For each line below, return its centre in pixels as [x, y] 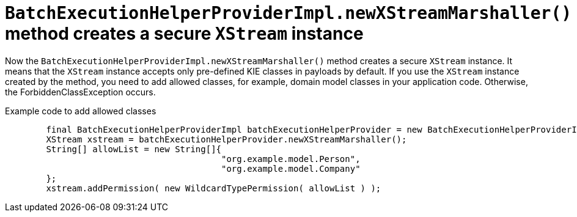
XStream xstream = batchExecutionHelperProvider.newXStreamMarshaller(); [226, 139]
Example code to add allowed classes [81, 111]
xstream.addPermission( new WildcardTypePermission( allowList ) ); [214, 188]
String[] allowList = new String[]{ [134, 149]
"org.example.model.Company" [291, 168]
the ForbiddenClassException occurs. [80, 92]
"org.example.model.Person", [291, 159]
